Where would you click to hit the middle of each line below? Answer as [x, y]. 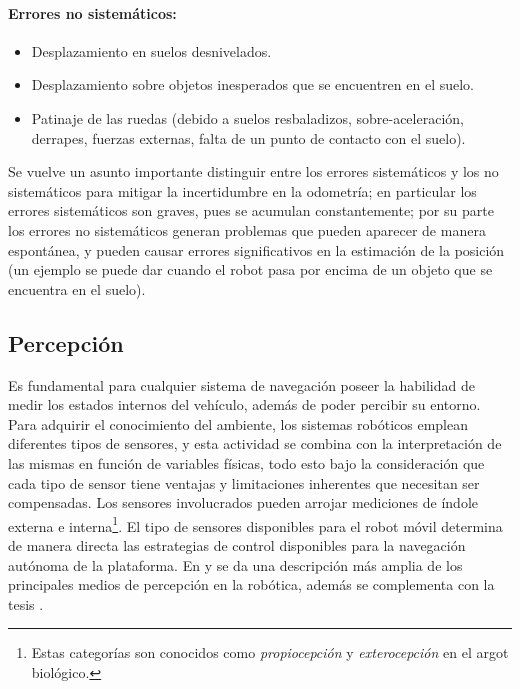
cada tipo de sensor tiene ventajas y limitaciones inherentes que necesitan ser [244, 482]
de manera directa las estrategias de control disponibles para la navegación [237, 544]
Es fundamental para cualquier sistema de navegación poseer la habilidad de [241, 384]
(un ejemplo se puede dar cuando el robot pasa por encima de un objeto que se [250, 269]
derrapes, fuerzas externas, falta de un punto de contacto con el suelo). [248, 137]
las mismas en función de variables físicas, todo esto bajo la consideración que [246, 462]
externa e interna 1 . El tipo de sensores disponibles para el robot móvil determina [255, 524]
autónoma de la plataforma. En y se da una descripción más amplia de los [235, 564]
